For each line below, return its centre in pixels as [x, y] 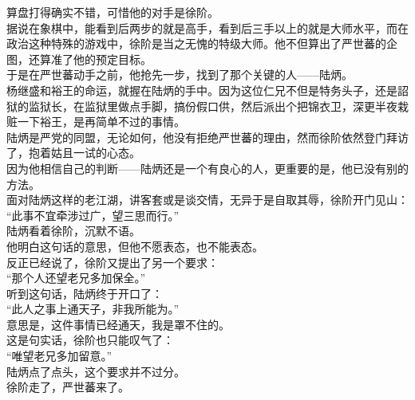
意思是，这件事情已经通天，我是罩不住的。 [118, 324]
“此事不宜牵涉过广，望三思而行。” [93, 215]
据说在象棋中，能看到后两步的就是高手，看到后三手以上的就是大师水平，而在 [207, 27]
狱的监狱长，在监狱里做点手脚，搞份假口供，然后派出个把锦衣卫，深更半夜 [202, 106]
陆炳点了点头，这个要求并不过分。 [96, 371]
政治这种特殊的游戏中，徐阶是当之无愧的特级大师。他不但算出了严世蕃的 [196, 43]
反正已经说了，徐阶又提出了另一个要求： [113, 262]
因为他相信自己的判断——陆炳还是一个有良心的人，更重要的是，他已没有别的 [207, 168]
